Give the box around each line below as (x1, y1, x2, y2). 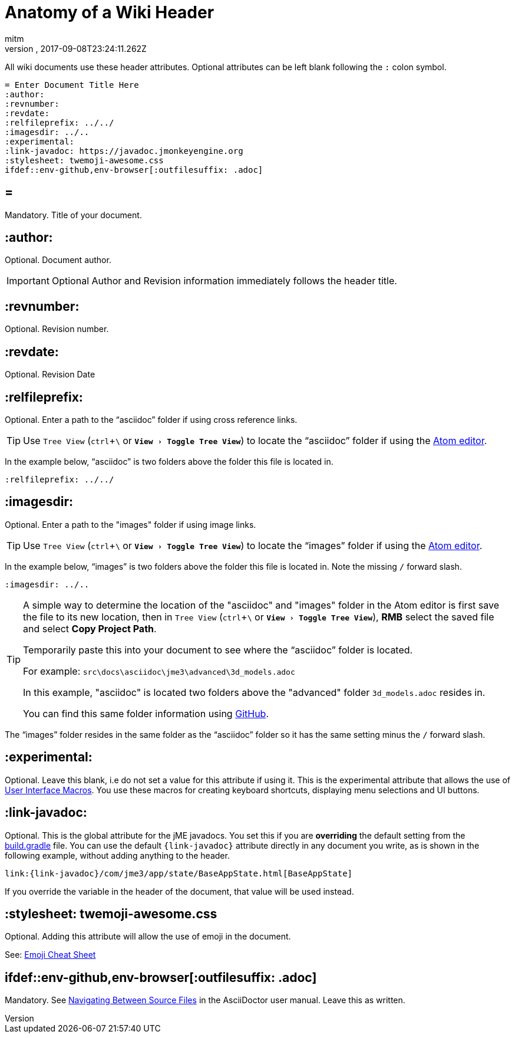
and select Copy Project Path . (23, 622, 157, 635)
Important (6, 275, 49, 287)
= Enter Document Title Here (5, 80, 139, 90)
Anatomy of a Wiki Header (5, 2, 214, 22)
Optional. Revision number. (5, 324, 109, 334)
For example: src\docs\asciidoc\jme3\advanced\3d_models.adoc (23, 665, 295, 677)
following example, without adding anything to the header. (5, 850, 230, 860)
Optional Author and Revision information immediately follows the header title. (51, 275, 397, 287)
